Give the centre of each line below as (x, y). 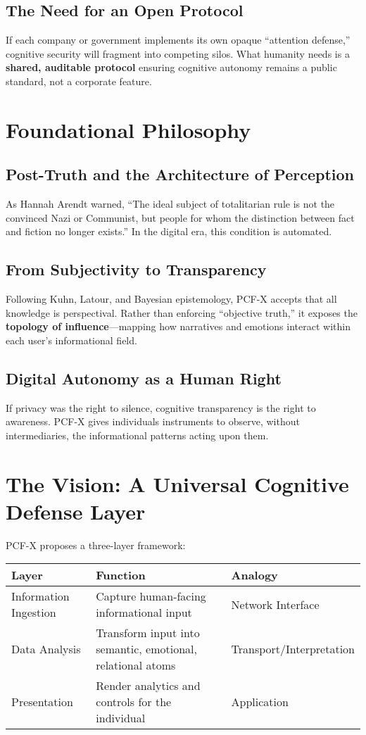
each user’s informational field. (71, 340)
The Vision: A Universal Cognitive (177, 483)
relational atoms (136, 665)
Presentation (42, 702)
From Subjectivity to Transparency (136, 269)
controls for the (134, 702)
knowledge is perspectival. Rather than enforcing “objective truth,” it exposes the (182, 312)
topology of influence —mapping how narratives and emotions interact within (178, 326)
